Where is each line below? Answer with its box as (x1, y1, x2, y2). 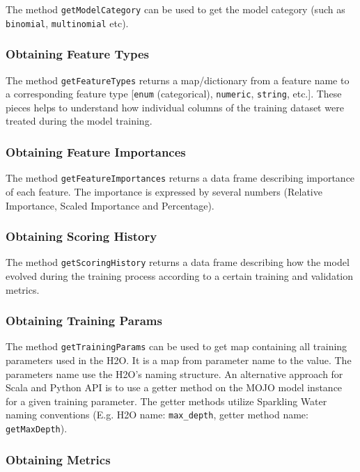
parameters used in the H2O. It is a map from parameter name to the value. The (6, 353, 352, 368)
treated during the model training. (6, 113, 152, 128)
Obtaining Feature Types (6, 45, 150, 63)
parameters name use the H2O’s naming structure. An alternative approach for (6, 366, 343, 381)
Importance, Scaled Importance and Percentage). (6, 198, 214, 212)
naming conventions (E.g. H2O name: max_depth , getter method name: (6, 407, 308, 422)
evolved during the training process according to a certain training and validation (6, 268, 353, 283)
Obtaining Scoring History (6, 228, 157, 245)
